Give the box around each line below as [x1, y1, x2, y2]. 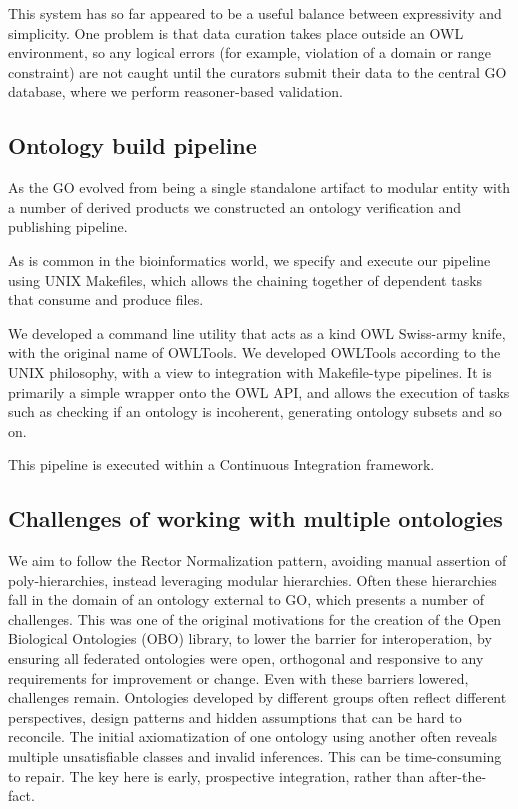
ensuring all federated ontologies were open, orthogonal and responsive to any [8, 648, 484, 669]
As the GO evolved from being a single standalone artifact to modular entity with [8, 177, 511, 198]
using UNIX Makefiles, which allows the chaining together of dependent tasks [8, 269, 483, 290]
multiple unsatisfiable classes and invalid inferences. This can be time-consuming [8, 746, 502, 767]
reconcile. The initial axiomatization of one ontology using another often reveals [8, 726, 498, 747]
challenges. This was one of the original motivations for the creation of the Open [8, 608, 502, 629]
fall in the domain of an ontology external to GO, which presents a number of [8, 589, 484, 610]
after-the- [428, 765, 487, 786]
